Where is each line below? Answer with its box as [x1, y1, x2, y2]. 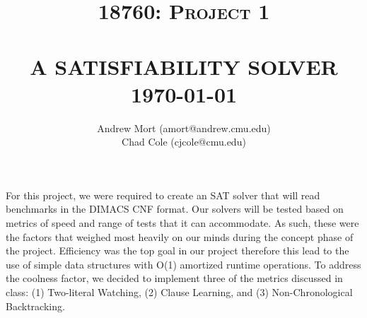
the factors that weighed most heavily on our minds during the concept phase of [6, 229, 354, 244]
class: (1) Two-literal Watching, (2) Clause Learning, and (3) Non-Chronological [6, 285, 353, 300]
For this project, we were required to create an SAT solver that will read [6, 187, 320, 202]
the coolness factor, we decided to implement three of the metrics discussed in [6, 271, 343, 285]
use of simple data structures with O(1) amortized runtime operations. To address [6, 257, 361, 271]
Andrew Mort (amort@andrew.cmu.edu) [97, 120, 271, 135]
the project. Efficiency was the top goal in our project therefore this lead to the [6, 243, 349, 258]
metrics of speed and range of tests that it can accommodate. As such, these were [6, 216, 359, 230]
